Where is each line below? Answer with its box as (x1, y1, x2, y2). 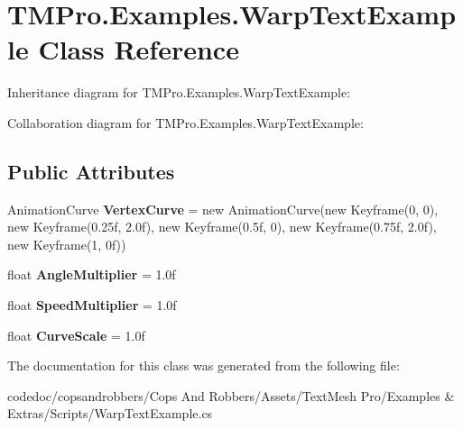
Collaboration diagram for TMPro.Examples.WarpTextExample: (7, 113, 364, 132)
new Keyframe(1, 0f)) (7, 234, 126, 253)
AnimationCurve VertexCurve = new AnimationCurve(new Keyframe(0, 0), (7, 199, 439, 218)
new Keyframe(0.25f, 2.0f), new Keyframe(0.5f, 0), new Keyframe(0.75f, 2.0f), (7, 217, 437, 236)
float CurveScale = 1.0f (7, 325, 145, 344)
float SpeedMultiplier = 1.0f (7, 296, 177, 315)
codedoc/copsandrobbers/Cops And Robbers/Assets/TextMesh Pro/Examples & (7, 386, 455, 405)
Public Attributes (7, 157, 175, 185)
